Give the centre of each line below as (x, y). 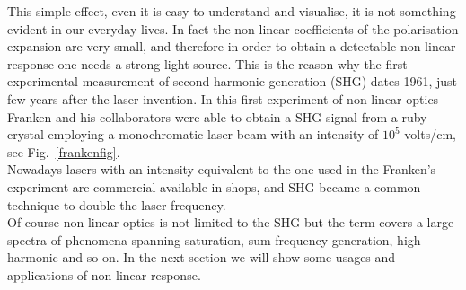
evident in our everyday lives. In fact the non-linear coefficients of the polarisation (233, 28)
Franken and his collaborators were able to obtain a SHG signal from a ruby (217, 116)
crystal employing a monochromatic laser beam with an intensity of (193, 134)
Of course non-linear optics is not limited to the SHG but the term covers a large (231, 222)
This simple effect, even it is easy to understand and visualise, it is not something (232, 11)
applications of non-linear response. (104, 274)
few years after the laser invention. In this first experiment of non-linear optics (223, 98)
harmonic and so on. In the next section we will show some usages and (202, 257)
